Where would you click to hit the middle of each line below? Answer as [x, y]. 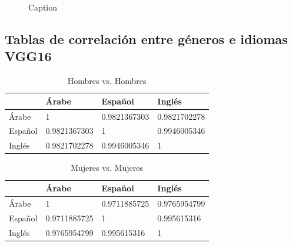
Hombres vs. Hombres [107, 81]
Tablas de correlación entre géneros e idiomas [146, 38]
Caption [43, 7]
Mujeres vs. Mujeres [107, 168]
